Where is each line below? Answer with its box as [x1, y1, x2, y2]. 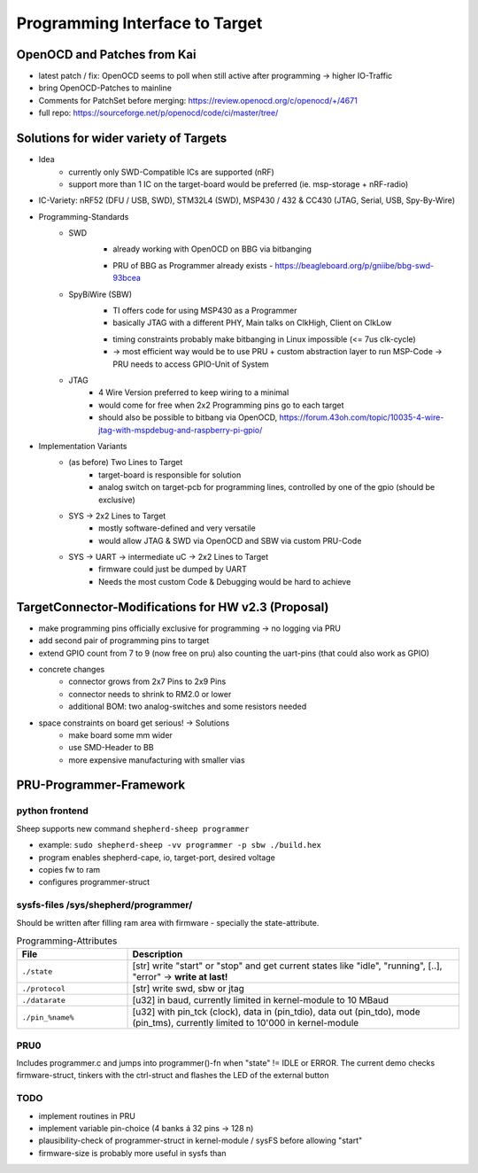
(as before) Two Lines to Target [68, 457, 183, 468]
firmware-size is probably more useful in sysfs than [38, 1147, 227, 1158]
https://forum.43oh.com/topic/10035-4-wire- [279, 412, 444, 423]
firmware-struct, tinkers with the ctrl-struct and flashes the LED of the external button [16, 1070, 329, 1081]
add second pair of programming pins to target [38, 635, 210, 646]
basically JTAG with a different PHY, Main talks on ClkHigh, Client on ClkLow [112, 317, 392, 328]
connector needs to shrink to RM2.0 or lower [68, 688, 232, 699]
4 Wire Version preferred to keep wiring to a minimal [98, 387, 289, 398]
